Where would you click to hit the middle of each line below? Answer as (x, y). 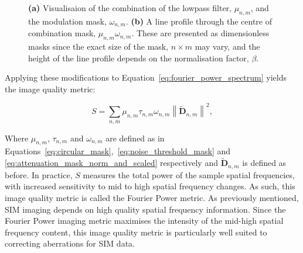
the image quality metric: (50, 89)
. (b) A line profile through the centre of (199, 21)
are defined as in (135, 138)
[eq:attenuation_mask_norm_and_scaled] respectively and (111, 163)
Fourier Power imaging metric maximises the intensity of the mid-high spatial (144, 221)
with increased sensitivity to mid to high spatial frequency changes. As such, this (150, 186)
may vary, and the (227, 46)
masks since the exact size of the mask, (98, 46)
